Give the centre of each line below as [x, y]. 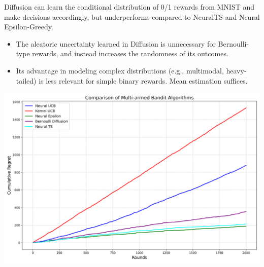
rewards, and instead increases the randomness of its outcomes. [130, 53]
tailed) [26, 80]
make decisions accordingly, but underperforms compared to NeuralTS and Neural [132, 16]
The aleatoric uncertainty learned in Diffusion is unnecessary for [116, 43]
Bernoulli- [234, 43]
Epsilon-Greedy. [29, 27]
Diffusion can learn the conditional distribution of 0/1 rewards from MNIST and [129, 7]
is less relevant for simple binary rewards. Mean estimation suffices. [143, 80]
